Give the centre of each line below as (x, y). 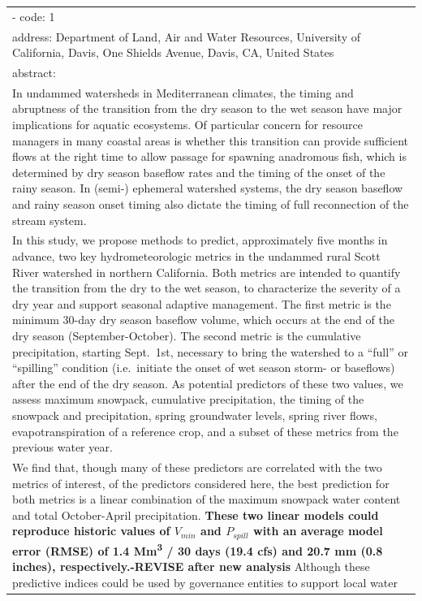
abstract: (34, 73)
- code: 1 (34, 16)
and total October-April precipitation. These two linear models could (196, 515)
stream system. (50, 220)
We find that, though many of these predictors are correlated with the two (197, 467)
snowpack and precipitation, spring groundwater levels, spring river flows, (195, 415)
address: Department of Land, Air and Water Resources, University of (186, 36)
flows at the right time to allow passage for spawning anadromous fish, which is (209, 156)
